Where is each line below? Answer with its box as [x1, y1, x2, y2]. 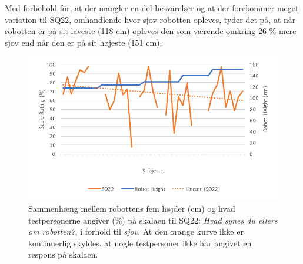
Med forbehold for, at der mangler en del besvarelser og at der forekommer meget [5, 2, 299, 13]
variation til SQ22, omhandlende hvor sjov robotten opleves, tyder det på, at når [5, 13, 296, 25]
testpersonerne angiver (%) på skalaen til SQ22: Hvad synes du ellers [28, 214, 278, 226]
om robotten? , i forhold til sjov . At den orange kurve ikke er [28, 225, 244, 238]
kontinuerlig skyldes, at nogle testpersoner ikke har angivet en [28, 236, 252, 249]
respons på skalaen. [28, 248, 98, 260]
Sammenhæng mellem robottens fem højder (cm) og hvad [28, 202, 235, 214]
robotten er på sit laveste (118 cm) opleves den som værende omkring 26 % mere [5, 25, 297, 37]
